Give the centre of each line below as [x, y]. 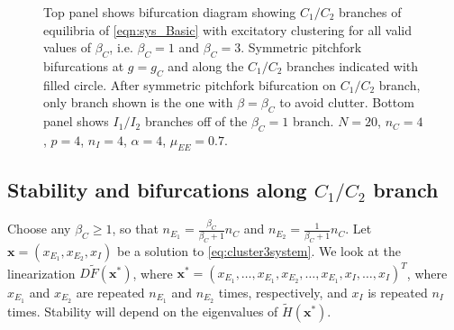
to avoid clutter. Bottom [347, 102]
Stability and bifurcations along [157, 190]
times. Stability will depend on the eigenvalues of [143, 312]
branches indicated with [353, 65]
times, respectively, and [283, 292]
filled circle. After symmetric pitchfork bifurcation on [190, 84]
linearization [41, 272]
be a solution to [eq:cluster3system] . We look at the [259, 250]
